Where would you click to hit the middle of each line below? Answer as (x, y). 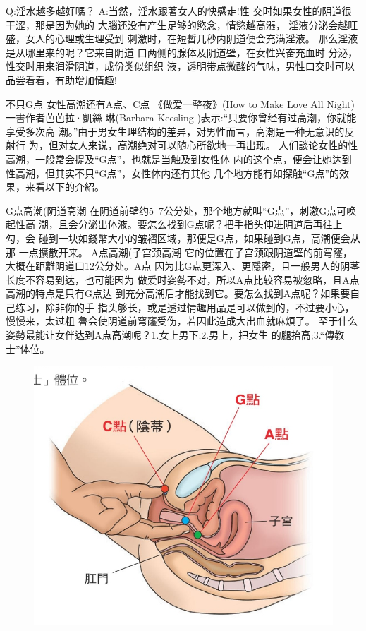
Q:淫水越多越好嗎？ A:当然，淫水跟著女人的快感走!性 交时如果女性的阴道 (174, 11)
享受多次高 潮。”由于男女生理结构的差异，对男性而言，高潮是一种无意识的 (175, 131)
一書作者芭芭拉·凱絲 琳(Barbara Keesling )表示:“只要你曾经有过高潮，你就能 (181, 118)
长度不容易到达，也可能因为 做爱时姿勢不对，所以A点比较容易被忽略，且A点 (183, 279)
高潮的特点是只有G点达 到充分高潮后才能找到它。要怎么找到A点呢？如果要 (178, 293)
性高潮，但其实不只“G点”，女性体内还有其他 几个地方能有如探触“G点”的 (173, 173)
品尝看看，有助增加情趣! (61, 79)
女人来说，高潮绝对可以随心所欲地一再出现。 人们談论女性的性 (213, 145)
